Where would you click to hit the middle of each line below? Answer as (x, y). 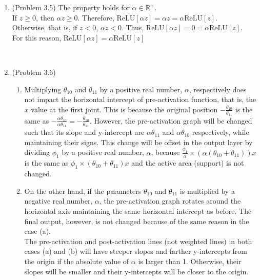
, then (45, 17)
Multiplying (43, 89)
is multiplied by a (207, 191)
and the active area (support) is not (188, 163)
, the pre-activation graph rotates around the (170, 201)
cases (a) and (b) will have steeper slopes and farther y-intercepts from (136, 251)
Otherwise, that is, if (45, 27)
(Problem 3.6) (34, 72)
